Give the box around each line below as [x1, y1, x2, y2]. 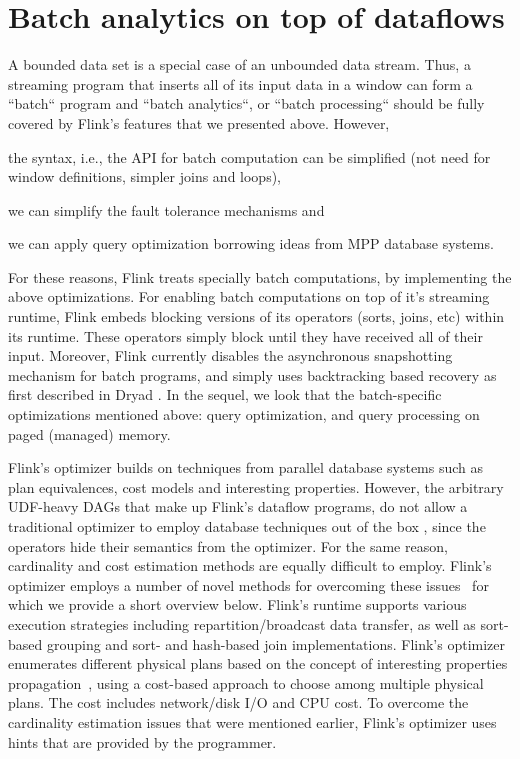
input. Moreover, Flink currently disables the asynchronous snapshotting [8, 345, 453, 366]
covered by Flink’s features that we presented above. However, [8, 112, 390, 133]
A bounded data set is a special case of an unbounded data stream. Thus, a [8, 54, 471, 75]
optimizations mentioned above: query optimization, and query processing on [8, 404, 480, 425]
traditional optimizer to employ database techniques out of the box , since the [8, 516, 486, 536]
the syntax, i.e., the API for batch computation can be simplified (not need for [8, 146, 491, 167]
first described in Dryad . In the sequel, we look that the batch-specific [8, 384, 442, 405]
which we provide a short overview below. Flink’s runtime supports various [8, 594, 467, 615]
